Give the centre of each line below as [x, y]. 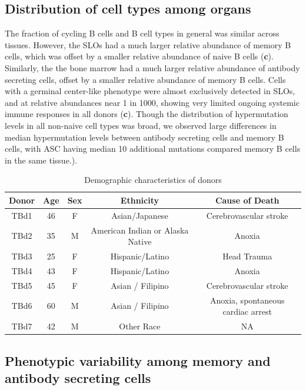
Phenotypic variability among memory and [138, 360]
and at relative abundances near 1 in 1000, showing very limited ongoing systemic [152, 102]
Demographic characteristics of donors [153, 180]
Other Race [140, 326]
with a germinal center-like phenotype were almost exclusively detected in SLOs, [150, 91]
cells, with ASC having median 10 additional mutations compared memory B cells [153, 149]
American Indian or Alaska [140, 230]
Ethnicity [139, 200]
